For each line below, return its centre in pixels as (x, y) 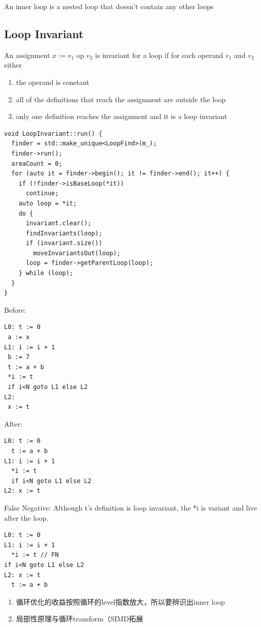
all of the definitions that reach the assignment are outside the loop (121, 99)
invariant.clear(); (58, 223)
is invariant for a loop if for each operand (159, 55)
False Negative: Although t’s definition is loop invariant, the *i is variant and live (130, 507)
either (13, 65)
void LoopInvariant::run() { (53, 133)
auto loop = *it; (48, 203)
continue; (42, 193)
